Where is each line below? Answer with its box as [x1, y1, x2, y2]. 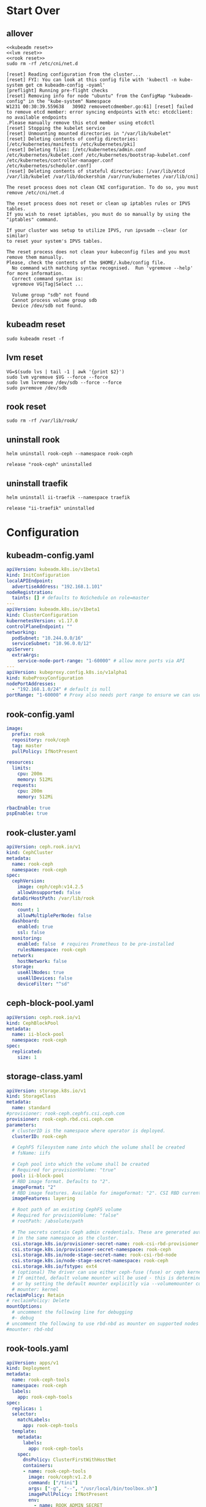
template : [12, 1428, 37, 1434]
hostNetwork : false [17, 958, 67, 964]
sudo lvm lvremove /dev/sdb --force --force [6, 379, 122, 386]
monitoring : [12, 935, 43, 941]
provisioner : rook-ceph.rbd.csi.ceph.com [6, 1116, 114, 1122]
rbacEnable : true [6, 805, 51, 811]
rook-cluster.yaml [6, 828, 77, 838]
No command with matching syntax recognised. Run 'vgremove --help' [12, 265, 193, 271]
